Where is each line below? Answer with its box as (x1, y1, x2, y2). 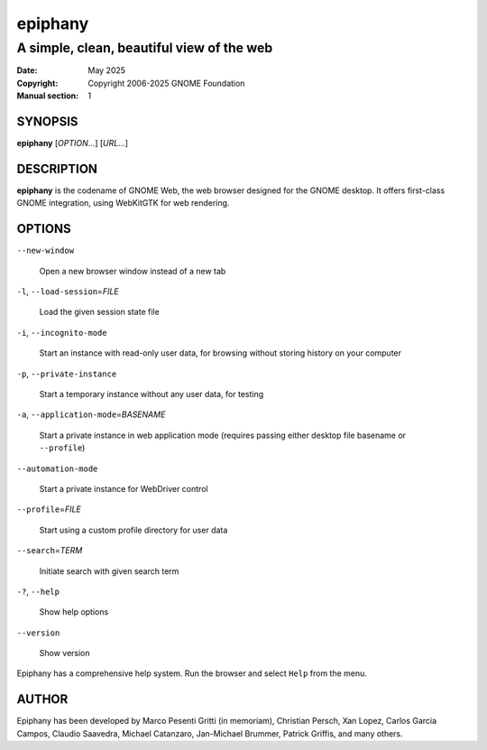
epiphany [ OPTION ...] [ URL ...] (16, 138, 129, 149)
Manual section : (16, 90, 79, 101)
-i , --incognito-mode (16, 327, 107, 338)
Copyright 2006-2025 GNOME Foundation (87, 78, 245, 88)
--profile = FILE (16, 504, 81, 514)
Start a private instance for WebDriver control (39, 483, 208, 494)
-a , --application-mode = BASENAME (16, 409, 166, 420)
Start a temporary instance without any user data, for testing (39, 389, 264, 400)
